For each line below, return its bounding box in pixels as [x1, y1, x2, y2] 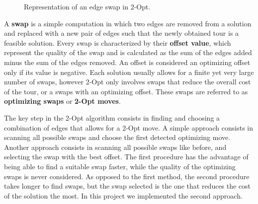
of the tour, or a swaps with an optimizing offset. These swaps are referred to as [4, 86, 248, 96]
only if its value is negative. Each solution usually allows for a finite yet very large [4, 67, 254, 77]
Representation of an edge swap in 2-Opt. [24, 1, 151, 11]
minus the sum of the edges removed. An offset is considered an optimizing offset [4, 57, 251, 67]
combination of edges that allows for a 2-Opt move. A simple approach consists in [4, 122, 254, 133]
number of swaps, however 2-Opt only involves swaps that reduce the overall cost [4, 76, 251, 87]
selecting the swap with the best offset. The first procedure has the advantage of [4, 151, 249, 162]
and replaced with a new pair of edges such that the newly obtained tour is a [4, 28, 239, 38]
